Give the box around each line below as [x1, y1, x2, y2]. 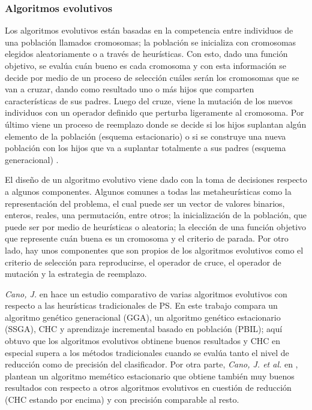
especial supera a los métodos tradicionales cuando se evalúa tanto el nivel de [5, 346, 289, 358]
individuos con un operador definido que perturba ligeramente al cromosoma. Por [5, 106, 304, 119]
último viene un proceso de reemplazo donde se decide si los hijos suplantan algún [5, 117, 307, 130]
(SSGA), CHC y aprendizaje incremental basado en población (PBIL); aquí [5, 322, 283, 335]
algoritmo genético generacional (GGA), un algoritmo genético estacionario [5, 310, 281, 323]
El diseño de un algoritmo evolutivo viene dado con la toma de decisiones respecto [5, 173, 307, 186]
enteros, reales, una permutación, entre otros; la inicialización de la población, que [5, 209, 307, 221]
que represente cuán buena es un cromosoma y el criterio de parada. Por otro [5, 232, 289, 245]
